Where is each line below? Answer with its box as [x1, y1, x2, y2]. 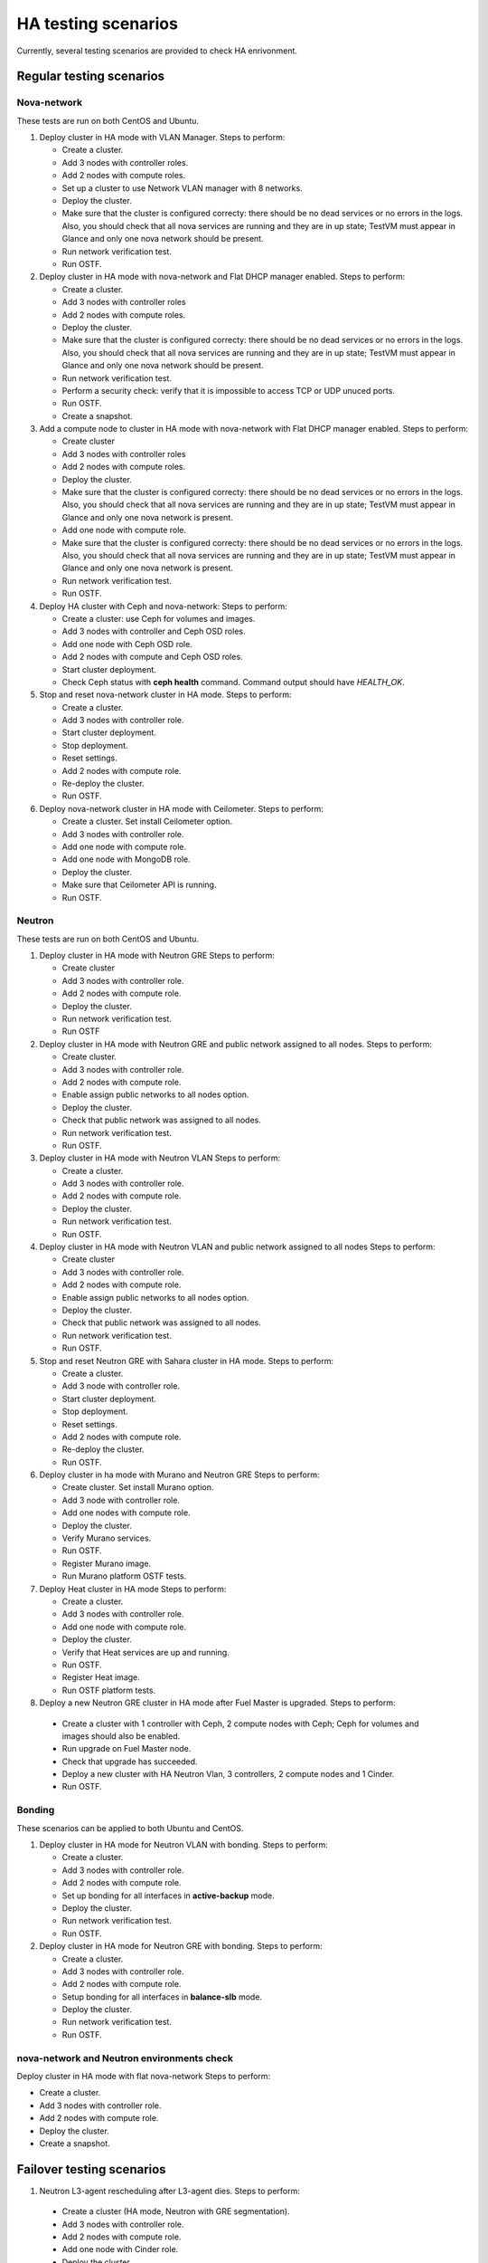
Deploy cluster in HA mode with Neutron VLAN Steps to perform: [39, 1152, 280, 1163]
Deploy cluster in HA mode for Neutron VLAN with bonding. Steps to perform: [39, 1838, 329, 1850]
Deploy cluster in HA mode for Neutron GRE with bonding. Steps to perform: [39, 1941, 323, 1952]
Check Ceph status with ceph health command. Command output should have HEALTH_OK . [61, 676, 406, 687]
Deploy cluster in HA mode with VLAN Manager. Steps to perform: [39, 132, 286, 143]
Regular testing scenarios [16, 69, 165, 84]
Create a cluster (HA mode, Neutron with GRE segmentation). [61, 2206, 290, 2217]
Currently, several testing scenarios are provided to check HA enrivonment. [16, 45, 298, 56]
